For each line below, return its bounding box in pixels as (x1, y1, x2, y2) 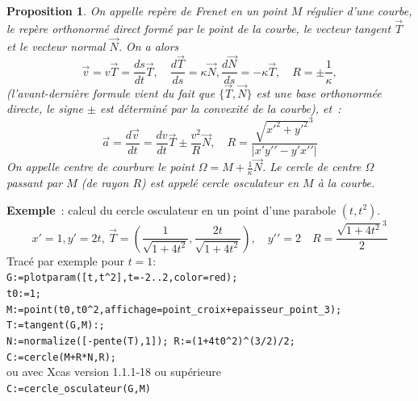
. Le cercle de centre (261, 158, 362, 175)
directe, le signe (6, 100, 84, 117)
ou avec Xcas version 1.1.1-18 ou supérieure (6, 363, 221, 380)
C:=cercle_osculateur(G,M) (6, 383, 151, 395)
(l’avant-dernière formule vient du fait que (6, 84, 215, 101)
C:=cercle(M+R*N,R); (6, 351, 117, 363)
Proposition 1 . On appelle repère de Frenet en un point (6, 2, 287, 19)
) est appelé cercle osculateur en (141, 174, 299, 191)
